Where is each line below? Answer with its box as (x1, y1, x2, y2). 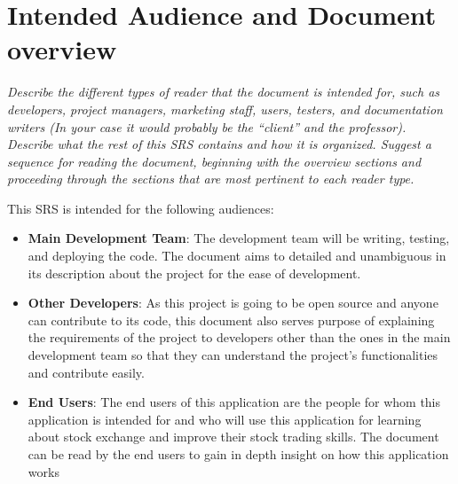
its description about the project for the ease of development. (28, 263, 361, 282)
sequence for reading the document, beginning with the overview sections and (7, 152, 422, 170)
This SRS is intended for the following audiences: (7, 199, 274, 217)
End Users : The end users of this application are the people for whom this (28, 393, 441, 411)
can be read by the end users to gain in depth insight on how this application (28, 445, 449, 463)
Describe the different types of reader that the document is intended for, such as (7, 82, 440, 101)
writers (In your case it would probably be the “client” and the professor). (7, 117, 407, 136)
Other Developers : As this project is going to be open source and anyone (28, 293, 438, 312)
